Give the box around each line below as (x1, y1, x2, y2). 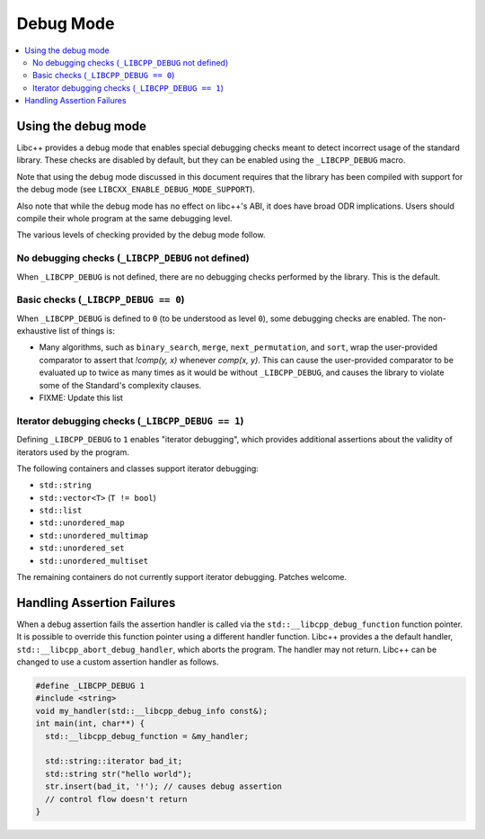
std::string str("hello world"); (45, 769, 192, 779)
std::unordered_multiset (39, 556, 148, 566)
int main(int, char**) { (35, 719, 145, 728)
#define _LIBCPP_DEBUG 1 (35, 681, 145, 692)
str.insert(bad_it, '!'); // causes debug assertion (45, 781, 282, 791)
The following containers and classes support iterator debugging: (16, 463, 260, 474)
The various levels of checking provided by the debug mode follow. (16, 229, 266, 240)
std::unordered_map (39, 518, 125, 528)
